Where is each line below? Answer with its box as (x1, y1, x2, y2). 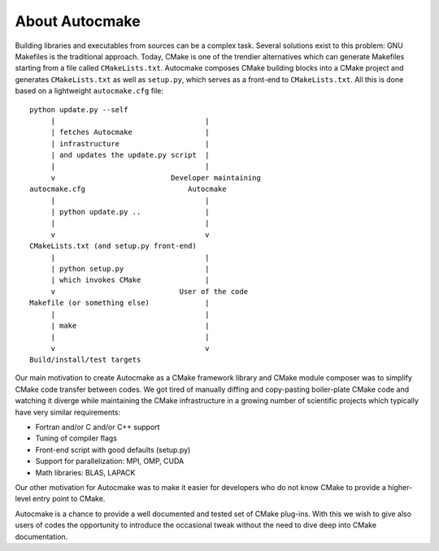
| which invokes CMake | (50, 275, 211, 284)
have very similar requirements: (15, 407, 121, 417)
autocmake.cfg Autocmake (29, 184, 227, 194)
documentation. (15, 531, 68, 541)
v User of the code (50, 287, 248, 296)
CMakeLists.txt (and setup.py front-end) (29, 241, 197, 251)
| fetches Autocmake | (50, 128, 211, 137)
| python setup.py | (50, 264, 211, 273)
